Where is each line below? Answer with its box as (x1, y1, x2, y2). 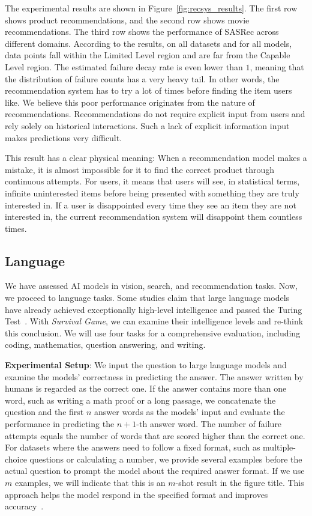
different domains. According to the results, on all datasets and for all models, (5, 37, 292, 49)
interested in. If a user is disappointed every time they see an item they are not (5, 198, 296, 211)
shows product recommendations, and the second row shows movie (5, 13, 250, 26)
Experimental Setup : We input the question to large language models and (5, 359, 287, 371)
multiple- (263, 441, 296, 454)
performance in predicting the (5, 417, 115, 430)
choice (5, 452, 27, 465)
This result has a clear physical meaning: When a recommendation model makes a (5, 151, 307, 164)
